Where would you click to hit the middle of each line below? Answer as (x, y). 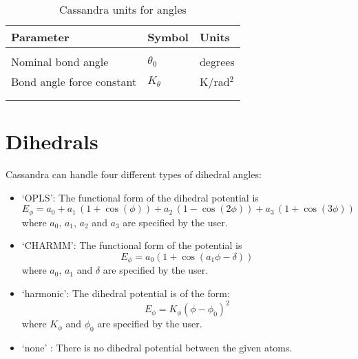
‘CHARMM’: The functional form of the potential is (132, 245)
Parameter (40, 37)
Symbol (168, 37)
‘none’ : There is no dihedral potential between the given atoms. (157, 347)
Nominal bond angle (60, 62)
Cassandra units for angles (123, 9)
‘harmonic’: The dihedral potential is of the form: (126, 293)
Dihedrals (52, 141)
